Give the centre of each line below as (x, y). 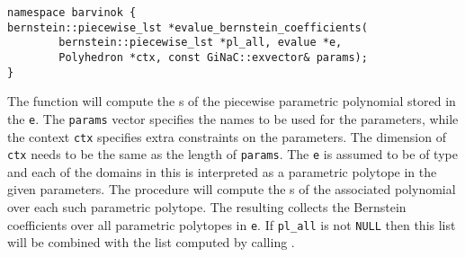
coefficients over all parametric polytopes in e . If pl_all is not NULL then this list (232, 224)
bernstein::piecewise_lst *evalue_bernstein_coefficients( (188, 27)
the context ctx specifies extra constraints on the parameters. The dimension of (227, 136)
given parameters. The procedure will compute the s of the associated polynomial (232, 189)
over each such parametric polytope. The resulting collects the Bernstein (207, 207)
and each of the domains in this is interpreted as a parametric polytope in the (222, 171)
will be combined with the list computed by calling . (151, 242)
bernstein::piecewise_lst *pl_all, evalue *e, (201, 43)
